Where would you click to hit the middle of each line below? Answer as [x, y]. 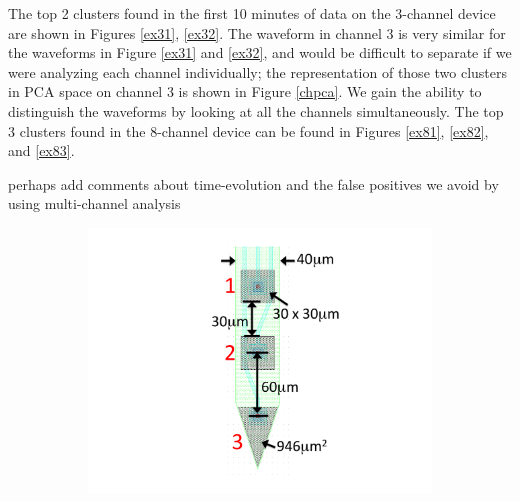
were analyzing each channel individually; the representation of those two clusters [258, 71]
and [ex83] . [41, 150]
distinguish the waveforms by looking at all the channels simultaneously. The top [256, 110]
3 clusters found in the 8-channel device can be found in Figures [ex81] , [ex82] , [248, 130]
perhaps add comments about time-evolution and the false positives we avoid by [253, 183]
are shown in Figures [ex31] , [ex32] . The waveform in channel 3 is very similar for [257, 32]
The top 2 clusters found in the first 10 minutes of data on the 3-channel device [252, 13]
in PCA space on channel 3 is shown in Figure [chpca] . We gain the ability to [245, 91]
